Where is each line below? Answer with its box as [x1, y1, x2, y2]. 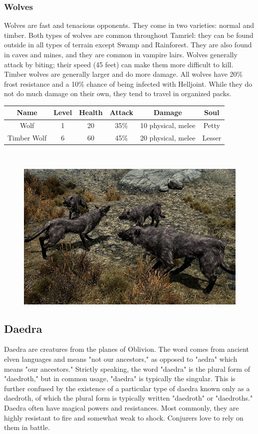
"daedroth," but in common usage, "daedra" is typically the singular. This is [4, 373, 236, 384]
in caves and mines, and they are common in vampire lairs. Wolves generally [4, 49, 238, 59]
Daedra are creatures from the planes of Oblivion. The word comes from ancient [4, 344, 250, 354]
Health [79, 107, 103, 118]
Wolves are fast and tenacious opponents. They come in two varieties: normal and [4, 20, 254, 30]
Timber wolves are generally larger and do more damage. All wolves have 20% [4, 69, 243, 79]
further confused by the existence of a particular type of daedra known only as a [4, 383, 250, 393]
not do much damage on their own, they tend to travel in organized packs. [4, 88, 232, 99]
